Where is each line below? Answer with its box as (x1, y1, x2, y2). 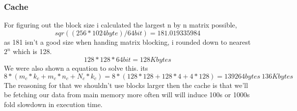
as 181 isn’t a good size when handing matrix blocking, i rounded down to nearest (4, 36, 251, 47)
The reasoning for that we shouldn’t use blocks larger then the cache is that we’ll (4, 80, 248, 90)
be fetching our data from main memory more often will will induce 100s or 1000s (4, 89, 250, 100)
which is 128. (13, 46, 52, 56)
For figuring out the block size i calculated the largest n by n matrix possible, (4, 20, 237, 30)
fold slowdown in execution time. (4, 99, 103, 109)
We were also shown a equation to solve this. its (4, 63, 148, 73)
